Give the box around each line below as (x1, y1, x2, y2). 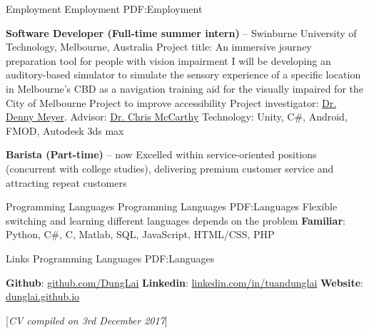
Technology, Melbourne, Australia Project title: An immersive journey (6, 39, 312, 54)
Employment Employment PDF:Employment (6, 1, 203, 16)
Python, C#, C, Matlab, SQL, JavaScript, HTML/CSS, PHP (6, 227, 275, 242)
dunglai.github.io (6, 289, 80, 304)
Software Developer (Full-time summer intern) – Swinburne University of (6, 25, 357, 40)
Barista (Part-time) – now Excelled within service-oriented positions (6, 147, 317, 162)
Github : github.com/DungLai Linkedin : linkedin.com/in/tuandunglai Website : (6, 275, 363, 290)
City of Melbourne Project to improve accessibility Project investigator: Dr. (6, 95, 337, 110)
